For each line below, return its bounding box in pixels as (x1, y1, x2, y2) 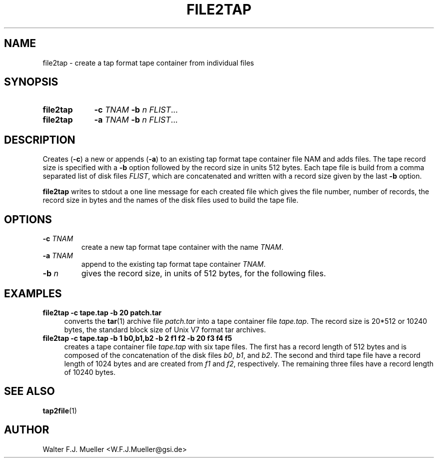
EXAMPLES (4, 287, 62, 300)
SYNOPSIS (4, 76, 58, 89)
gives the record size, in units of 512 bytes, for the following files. (81, 268, 326, 279)
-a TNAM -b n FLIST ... (94, 115, 178, 125)
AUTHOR (4, 423, 49, 436)
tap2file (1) (42, 406, 77, 415)
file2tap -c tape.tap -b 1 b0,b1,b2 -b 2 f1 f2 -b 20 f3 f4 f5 (42, 333, 232, 342)
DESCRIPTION (4, 133, 75, 146)
